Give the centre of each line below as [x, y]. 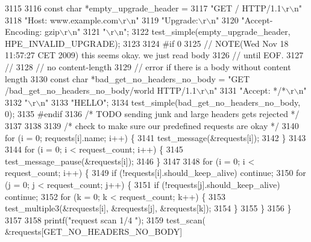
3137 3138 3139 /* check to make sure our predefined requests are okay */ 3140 [152, 125]
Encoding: [24, 32]
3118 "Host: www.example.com [62, 20]
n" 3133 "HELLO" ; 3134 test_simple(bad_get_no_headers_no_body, [171, 102]
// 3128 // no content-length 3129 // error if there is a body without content [148, 66]
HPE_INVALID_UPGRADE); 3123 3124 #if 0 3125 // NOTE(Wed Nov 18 [147, 43]
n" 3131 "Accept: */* [248, 90]
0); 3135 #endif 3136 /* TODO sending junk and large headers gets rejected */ [152, 114]
